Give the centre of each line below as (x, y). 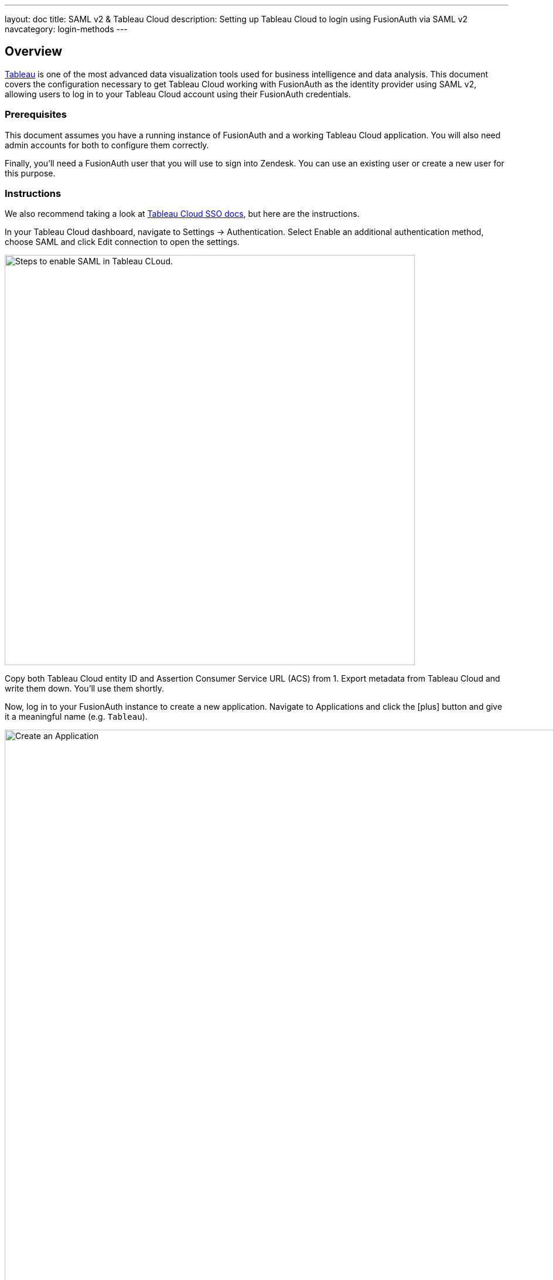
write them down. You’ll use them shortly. (84, 689)
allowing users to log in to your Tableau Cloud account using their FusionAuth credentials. (178, 94)
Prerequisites (36, 115)
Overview (34, 52)
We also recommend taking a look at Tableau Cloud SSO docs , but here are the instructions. (182, 214)
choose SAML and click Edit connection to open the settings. (122, 242)
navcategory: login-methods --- (66, 29)
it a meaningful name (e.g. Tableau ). (76, 717)
